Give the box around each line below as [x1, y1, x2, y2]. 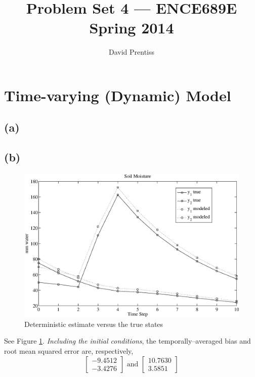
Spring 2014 [89, 17, 174, 38]
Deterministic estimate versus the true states [24, 318, 163, 329]
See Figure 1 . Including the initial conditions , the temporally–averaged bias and [4, 336, 251, 346]
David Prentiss [108, 47, 155, 57]
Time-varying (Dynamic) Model [4, 85, 231, 105]
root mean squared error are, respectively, [4, 346, 134, 356]
